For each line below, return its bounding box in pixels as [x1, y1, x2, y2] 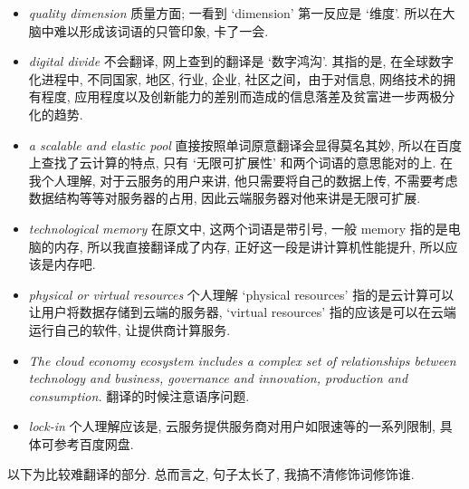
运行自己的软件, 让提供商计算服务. [28, 320, 231, 339]
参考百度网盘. [53, 434, 134, 453]
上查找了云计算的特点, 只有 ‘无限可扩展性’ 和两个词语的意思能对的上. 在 [28, 153, 454, 172]
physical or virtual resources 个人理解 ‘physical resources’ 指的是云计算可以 [28, 284, 455, 303]
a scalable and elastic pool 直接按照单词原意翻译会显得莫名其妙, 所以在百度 [28, 135, 463, 154]
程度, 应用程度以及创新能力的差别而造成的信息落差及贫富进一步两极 [41, 87, 443, 106]
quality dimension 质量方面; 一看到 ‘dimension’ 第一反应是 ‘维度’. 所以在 [28, 4, 443, 22]
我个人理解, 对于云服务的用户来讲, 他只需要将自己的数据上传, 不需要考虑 [28, 170, 458, 189]
